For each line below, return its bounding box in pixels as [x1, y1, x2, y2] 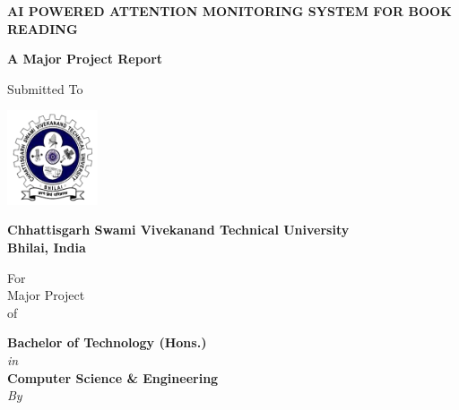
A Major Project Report [7, 49, 163, 68]
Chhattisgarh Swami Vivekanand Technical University [7, 220, 350, 239]
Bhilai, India [7, 238, 86, 257]
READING [7, 19, 78, 38]
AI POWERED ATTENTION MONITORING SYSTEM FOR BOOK [7, 2, 452, 20]
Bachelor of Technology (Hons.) [7, 333, 207, 352]
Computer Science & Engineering [7, 368, 219, 387]
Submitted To [7, 79, 83, 98]
